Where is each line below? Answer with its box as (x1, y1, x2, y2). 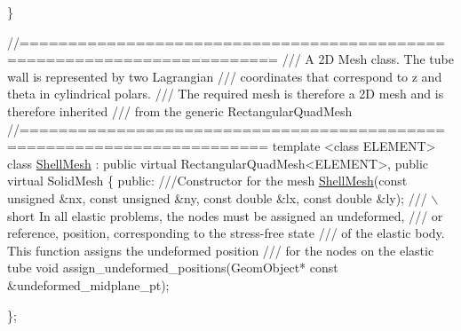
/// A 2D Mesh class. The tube (282, 50, 454, 68)
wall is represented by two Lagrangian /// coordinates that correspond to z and (7, 67, 442, 85)
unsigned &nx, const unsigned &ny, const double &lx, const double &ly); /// (7, 188, 427, 207)
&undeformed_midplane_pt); (7, 275, 170, 294)
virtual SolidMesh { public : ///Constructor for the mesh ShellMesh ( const (7, 171, 408, 190)
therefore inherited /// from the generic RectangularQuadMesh (7, 101, 353, 120)
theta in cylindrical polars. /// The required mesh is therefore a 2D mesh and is (7, 84, 444, 103)
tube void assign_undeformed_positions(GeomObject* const (7, 258, 338, 277)
